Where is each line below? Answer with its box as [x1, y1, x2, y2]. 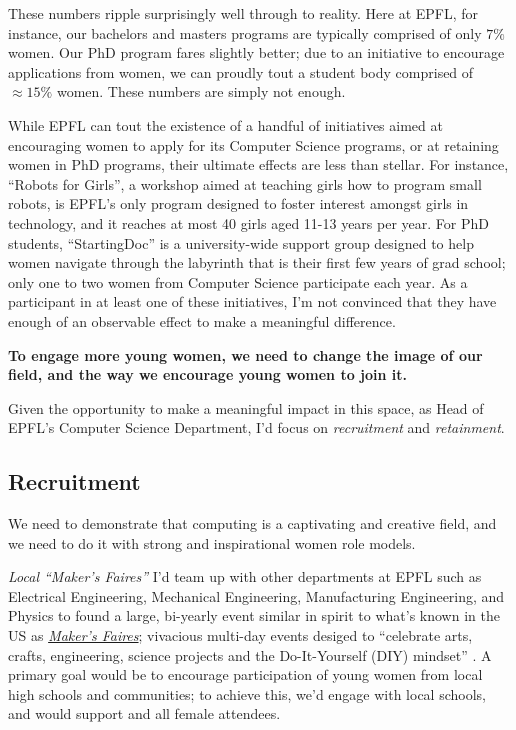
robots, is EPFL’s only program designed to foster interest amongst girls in [8, 193, 469, 214]
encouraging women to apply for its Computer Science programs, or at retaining [8, 134, 499, 155]
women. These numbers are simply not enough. [56, 81, 346, 102]
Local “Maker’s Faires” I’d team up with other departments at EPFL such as [8, 566, 482, 587]
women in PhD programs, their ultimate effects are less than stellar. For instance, [8, 154, 509, 175]
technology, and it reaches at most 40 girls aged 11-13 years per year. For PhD [8, 212, 489, 233]
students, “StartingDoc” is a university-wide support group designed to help [8, 232, 474, 253]
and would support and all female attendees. [8, 703, 281, 724]
